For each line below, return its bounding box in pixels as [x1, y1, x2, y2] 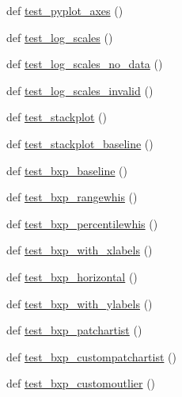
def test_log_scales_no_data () [6, 55, 163, 72]
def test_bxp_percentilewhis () [6, 215, 158, 231]
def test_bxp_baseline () [6, 162, 128, 178]
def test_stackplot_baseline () [6, 135, 154, 151]
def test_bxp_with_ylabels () [6, 295, 153, 311]
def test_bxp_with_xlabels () [6, 242, 153, 258]
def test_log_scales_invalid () [6, 82, 154, 98]
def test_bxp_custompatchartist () [6, 348, 176, 365]
